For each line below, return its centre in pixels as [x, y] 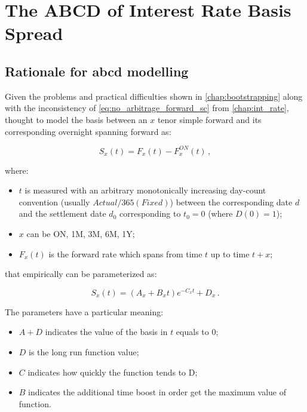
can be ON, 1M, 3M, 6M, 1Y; [81, 234]
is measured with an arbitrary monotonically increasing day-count [145, 190]
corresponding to [150, 213]
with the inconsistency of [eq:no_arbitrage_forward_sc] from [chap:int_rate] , [147, 108]
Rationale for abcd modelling [97, 71]
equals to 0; [197, 332]
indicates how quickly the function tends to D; [113, 372]
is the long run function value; [84, 352]
